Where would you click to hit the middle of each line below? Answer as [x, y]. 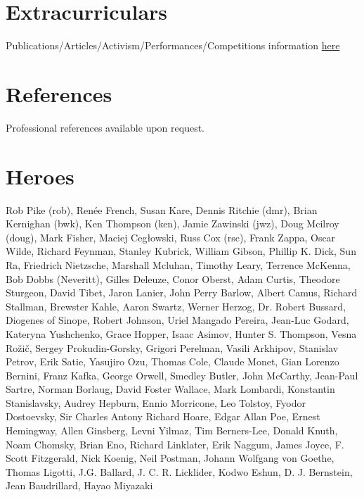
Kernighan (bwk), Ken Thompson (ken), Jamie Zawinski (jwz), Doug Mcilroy [173, 224]
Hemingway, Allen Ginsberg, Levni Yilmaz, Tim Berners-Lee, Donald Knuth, [172, 430]
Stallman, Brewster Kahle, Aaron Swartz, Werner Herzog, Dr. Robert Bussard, [176, 306]
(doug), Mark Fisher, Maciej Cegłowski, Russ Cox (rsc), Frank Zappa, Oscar [171, 237]
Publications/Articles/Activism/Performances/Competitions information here [173, 45]
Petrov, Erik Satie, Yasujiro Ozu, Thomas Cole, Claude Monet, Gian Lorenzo [173, 361]
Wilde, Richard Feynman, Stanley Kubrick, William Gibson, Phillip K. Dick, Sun [181, 251]
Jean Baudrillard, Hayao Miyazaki [79, 485]
